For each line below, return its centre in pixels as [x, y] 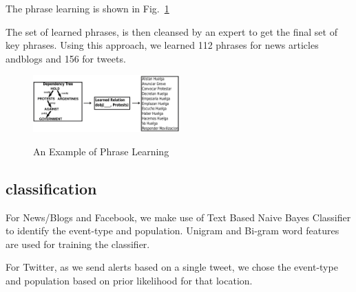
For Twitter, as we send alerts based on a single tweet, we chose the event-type [172, 267]
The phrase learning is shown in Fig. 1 [87, 8]
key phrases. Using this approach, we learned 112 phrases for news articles [162, 45]
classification [51, 188]
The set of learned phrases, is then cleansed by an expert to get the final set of [171, 31]
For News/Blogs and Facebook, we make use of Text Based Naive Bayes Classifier [178, 217]
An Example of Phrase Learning [101, 151]
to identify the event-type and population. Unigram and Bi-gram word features [172, 231]
